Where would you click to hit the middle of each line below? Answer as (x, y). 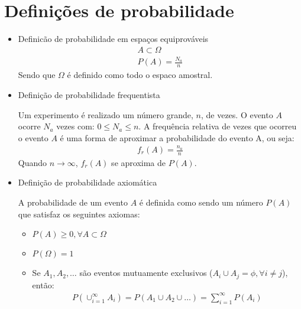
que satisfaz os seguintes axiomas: (79, 214)
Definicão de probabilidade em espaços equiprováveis (113, 39)
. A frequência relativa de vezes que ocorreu (218, 126)
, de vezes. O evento (237, 114)
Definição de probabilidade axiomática (88, 182)
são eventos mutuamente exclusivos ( (146, 273)
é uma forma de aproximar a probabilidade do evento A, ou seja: (177, 137)
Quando (33, 162)
